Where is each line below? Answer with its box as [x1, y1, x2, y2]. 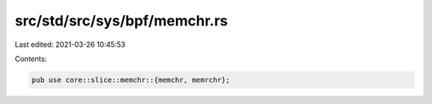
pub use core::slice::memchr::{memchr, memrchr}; [31, 75, 230, 84]
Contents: [14, 54, 47, 64]
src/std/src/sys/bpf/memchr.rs [14, 12, 228, 29]
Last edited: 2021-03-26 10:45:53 [14, 40, 126, 49]
